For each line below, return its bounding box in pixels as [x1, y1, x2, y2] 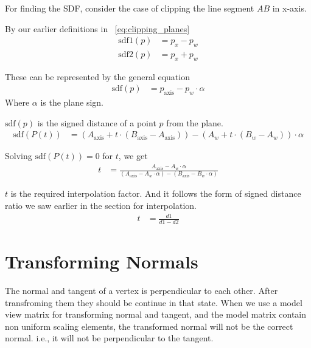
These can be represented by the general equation [5, 70, 190, 83]
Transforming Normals [5, 249, 198, 274]
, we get [118, 149, 148, 162]
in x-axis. [272, 2, 307, 14]
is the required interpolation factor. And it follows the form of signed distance [10, 187, 301, 200]
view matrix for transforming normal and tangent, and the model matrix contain [5, 308, 307, 321]
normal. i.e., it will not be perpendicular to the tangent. [5, 332, 214, 344]
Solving [5, 149, 32, 162]
